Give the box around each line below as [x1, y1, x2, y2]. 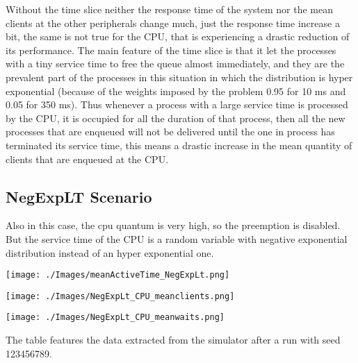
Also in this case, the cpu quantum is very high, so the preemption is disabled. [6, 218, 341, 233]
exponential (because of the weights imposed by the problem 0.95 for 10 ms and [6, 83, 346, 98]
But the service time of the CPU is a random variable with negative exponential [6, 231, 348, 246]
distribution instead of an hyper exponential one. [6, 245, 214, 260]
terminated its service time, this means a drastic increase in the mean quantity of [6, 137, 352, 152]
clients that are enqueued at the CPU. [6, 151, 169, 166]
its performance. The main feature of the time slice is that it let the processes [6, 42, 336, 57]
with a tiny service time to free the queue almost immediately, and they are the [6, 56, 345, 71]
